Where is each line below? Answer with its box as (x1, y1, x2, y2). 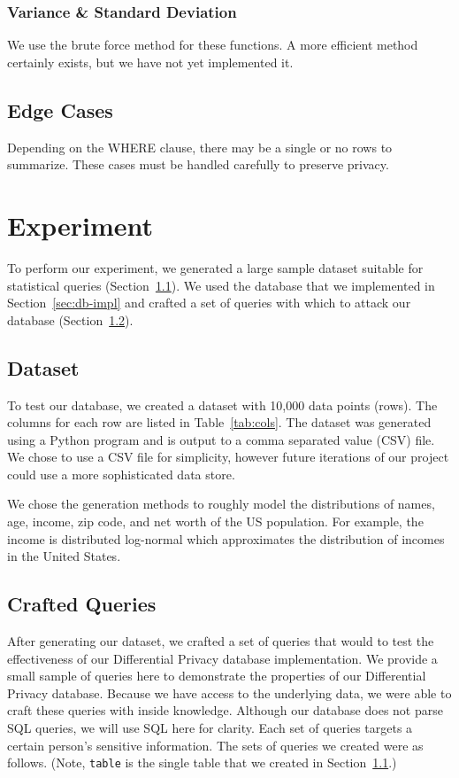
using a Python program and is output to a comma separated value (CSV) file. (7, 430, 435, 448)
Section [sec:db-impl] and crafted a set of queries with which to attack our (7, 293, 411, 312)
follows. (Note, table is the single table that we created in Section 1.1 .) (7, 753, 397, 772)
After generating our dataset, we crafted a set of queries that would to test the (7, 632, 434, 650)
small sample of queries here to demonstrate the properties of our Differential (7, 666, 426, 685)
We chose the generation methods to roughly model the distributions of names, (7, 494, 435, 513)
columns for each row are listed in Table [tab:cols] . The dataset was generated (7, 413, 432, 432)
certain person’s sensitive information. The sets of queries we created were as (7, 735, 424, 754)
